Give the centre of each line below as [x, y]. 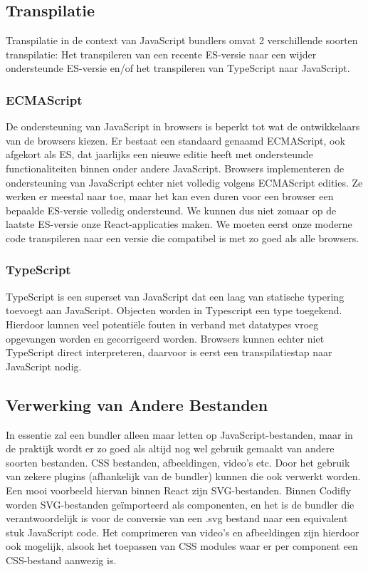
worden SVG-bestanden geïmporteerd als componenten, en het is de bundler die [180, 504]
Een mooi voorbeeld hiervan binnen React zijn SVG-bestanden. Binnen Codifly [179, 490]
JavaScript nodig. [44, 366]
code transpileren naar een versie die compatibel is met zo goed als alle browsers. [183, 238]
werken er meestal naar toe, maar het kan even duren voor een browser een [170, 196]
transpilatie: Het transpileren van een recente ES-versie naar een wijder [161, 54]
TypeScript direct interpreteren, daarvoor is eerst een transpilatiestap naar [169, 352]
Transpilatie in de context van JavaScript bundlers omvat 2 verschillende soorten [182, 40]
